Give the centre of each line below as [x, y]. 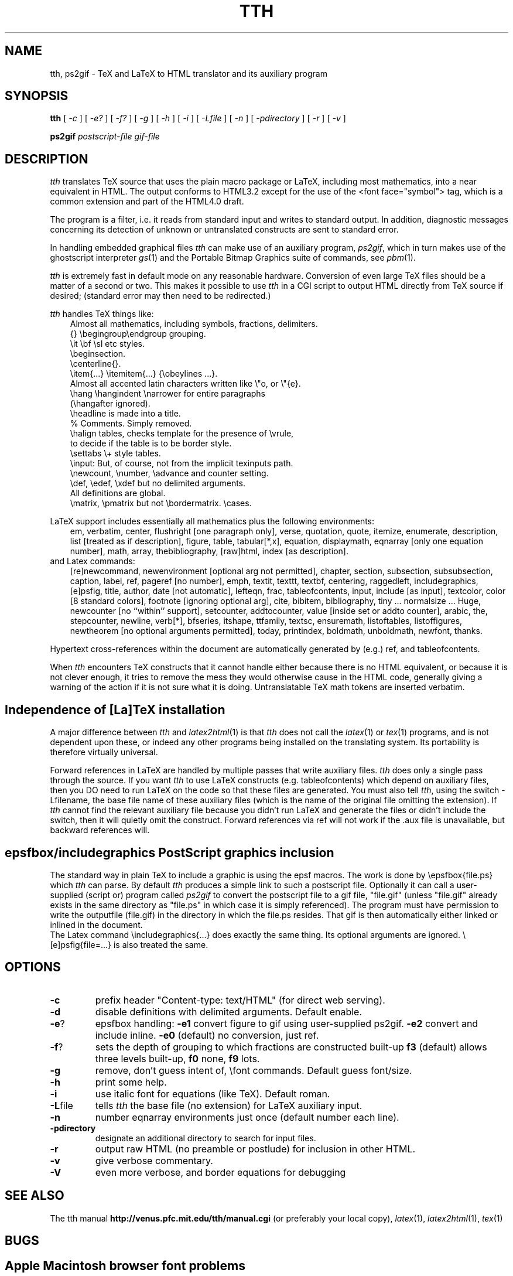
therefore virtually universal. [104, 752]
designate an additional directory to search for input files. [206, 1138]
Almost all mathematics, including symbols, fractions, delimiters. [194, 324]
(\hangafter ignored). [110, 404]
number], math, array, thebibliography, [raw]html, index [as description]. [209, 551]
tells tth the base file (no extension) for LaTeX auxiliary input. [229, 1105]
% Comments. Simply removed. [131, 424]
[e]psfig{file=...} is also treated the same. [129, 944]
